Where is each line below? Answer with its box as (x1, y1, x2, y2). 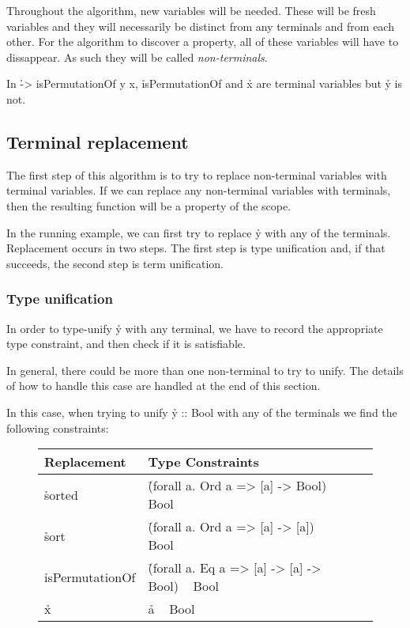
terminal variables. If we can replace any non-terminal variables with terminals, (6, 182, 391, 199)
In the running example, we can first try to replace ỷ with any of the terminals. (6, 224, 391, 240)
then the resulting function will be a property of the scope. (6, 197, 292, 214)
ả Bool (148, 600, 195, 619)
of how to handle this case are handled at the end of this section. (6, 377, 321, 394)
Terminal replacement (6, 129, 189, 153)
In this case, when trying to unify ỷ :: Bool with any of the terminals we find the (6, 403, 397, 420)
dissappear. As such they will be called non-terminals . (6, 48, 268, 65)
